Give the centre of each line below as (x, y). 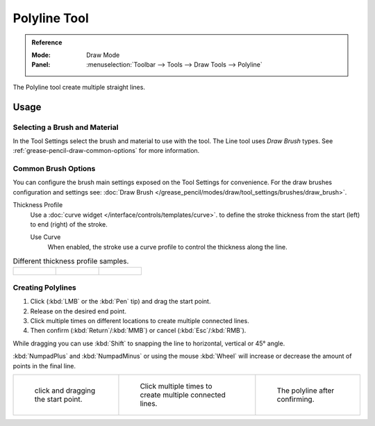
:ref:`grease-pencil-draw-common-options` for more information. (106, 151)
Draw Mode (103, 55)
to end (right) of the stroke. (69, 224)
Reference (47, 42)
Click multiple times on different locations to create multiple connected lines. (140, 321)
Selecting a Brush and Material (66, 127)
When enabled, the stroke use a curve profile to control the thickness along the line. (167, 247)
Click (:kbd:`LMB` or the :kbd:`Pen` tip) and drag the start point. (120, 302)
